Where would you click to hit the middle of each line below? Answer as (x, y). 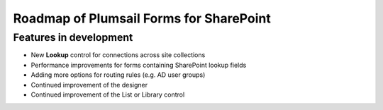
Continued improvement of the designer (89, 85)
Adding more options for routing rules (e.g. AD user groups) (118, 75)
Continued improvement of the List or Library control (108, 94)
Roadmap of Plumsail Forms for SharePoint (142, 18)
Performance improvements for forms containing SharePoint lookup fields (139, 65)
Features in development (73, 37)
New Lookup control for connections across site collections (118, 55)
